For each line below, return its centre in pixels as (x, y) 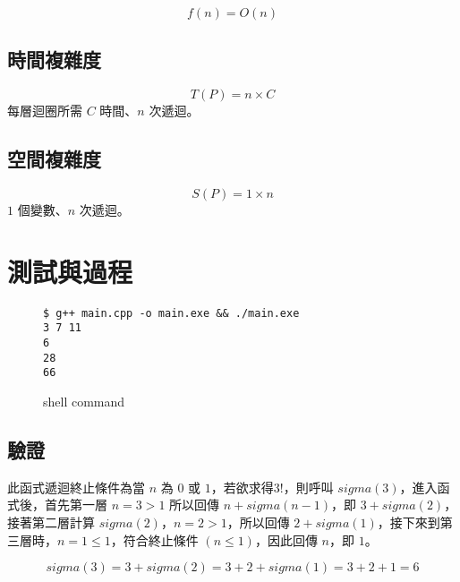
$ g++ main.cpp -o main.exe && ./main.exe (171, 313)
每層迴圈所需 (45, 111)
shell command (84, 401)
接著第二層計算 (51, 522)
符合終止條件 (161, 539)
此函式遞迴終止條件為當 (76, 487)
